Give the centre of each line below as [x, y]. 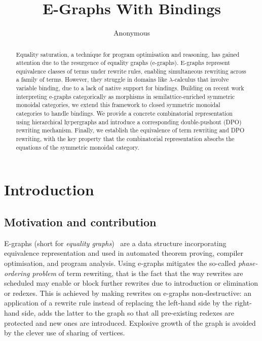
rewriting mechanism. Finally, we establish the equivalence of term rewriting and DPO [130, 130]
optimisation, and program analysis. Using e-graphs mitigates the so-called [120, 263]
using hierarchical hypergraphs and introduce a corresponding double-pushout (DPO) [129, 122]
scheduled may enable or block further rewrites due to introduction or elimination [131, 283]
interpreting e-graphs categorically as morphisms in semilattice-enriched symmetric [125, 96]
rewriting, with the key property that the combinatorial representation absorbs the [125, 139]
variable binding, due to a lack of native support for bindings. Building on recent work [130, 88]
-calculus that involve [201, 79]
